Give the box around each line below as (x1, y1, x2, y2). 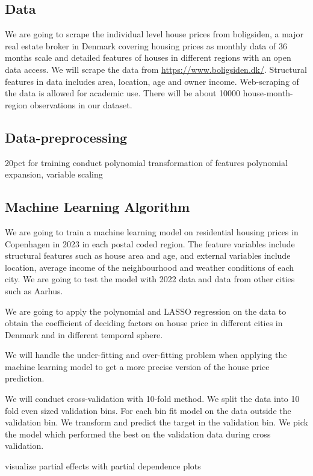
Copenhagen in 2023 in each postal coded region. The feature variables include (5, 237, 295, 250)
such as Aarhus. (5, 284, 63, 297)
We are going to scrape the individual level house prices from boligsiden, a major (5, 28, 303, 40)
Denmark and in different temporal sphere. (5, 328, 163, 341)
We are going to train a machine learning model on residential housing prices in (5, 225, 299, 238)
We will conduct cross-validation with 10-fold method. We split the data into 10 (5, 392, 300, 405)
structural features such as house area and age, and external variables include (5, 249, 291, 262)
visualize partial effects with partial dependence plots (5, 460, 201, 472)
